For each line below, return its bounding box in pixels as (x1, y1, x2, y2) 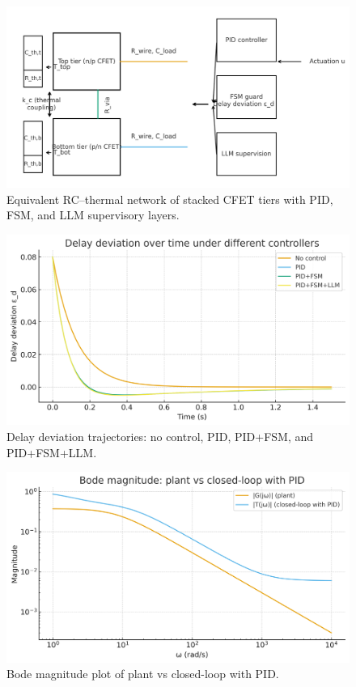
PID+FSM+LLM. (6, 443, 97, 460)
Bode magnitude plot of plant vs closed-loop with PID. (6, 665, 279, 682)
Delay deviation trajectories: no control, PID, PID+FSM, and (6, 427, 314, 444)
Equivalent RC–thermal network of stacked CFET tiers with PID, (6, 190, 333, 207)
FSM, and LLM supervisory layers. (6, 206, 180, 223)
